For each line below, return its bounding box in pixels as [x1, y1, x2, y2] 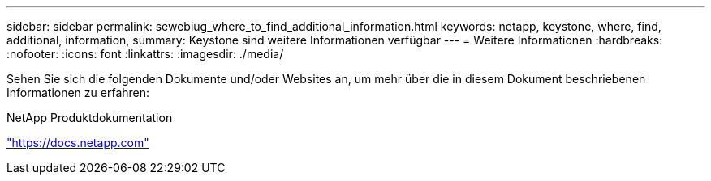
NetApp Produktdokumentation [6, 111, 173, 124]
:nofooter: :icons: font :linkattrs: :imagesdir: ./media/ [6, 47, 284, 61]
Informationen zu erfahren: [6, 86, 150, 99]
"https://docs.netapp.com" [6, 136, 149, 149]
